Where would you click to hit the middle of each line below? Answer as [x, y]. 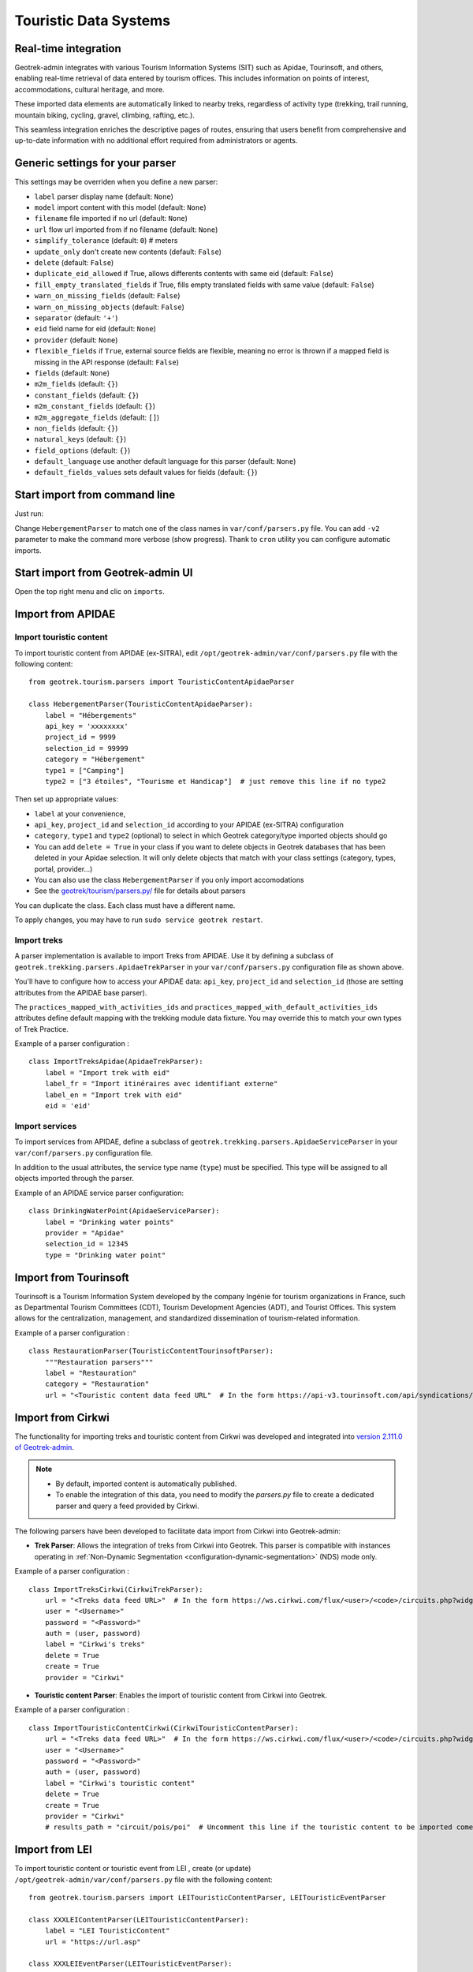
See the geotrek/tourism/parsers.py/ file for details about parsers [140, 891]
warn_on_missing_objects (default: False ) [110, 307]
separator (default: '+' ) [76, 318]
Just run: [29, 514]
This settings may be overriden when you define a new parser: [116, 182]
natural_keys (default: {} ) [80, 439]
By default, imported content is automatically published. [146, 1484]
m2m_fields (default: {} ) [76, 384]
